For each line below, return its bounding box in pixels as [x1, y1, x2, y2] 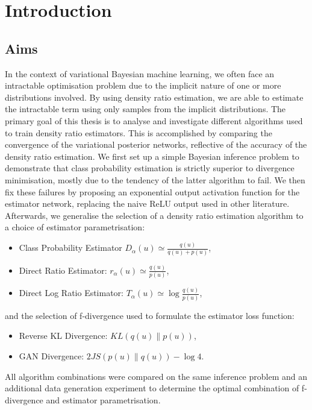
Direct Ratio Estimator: [19, 263, 107, 276]
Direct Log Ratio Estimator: [19, 286, 124, 299]
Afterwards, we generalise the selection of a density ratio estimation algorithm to [5, 209, 304, 221]
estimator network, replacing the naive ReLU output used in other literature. [5, 197, 290, 210]
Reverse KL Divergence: [19, 329, 108, 342]
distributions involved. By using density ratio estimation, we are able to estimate [5, 90, 304, 103]
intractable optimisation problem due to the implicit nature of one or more [5, 79, 281, 92]
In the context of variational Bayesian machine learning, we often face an [5, 67, 275, 80]
